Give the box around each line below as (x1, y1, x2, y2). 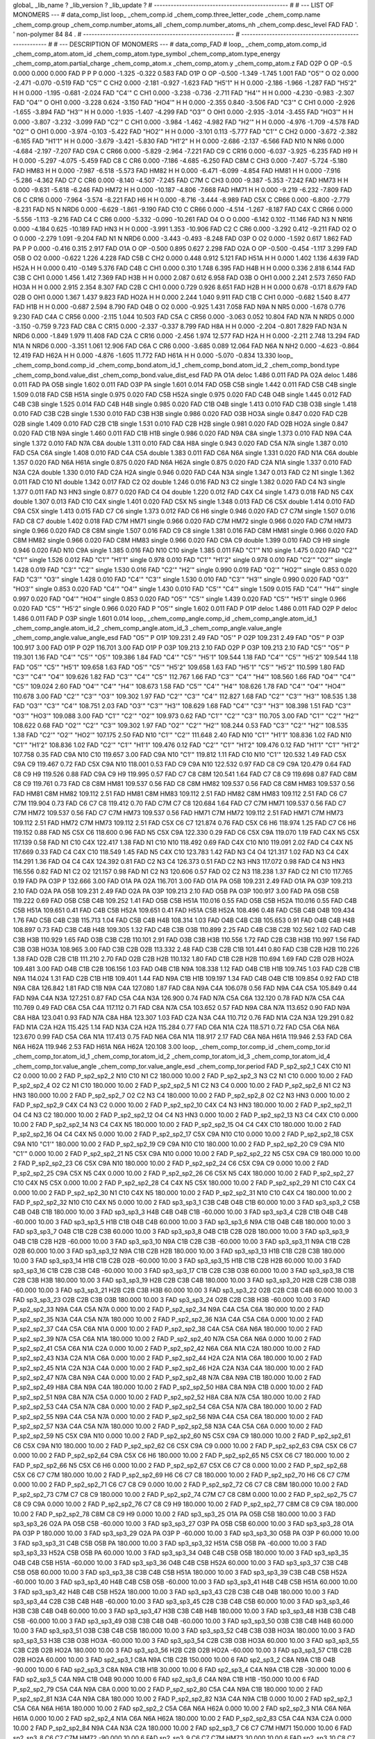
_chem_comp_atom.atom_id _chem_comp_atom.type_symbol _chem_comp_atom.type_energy (12, 49, 281, 58)
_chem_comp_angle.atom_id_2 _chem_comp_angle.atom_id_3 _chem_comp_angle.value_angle (12, 624, 283, 632)
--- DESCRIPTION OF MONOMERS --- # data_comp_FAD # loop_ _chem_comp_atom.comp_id (59, 40, 327, 48)
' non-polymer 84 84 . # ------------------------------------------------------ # (12, 30, 240, 38)
